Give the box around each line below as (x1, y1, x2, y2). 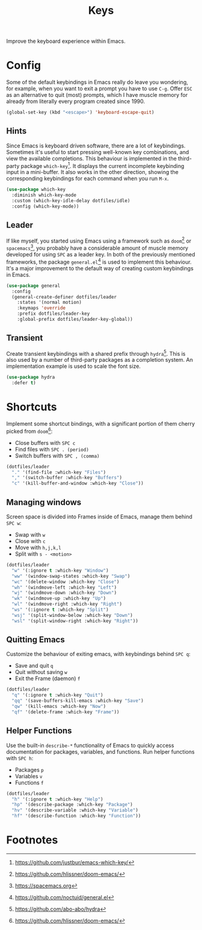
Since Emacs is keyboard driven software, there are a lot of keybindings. (6, 142, 186, 149)
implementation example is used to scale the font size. (6, 362, 141, 370)
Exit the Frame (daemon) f (14, 675, 81, 682)
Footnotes (6, 833, 58, 847)
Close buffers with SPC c (14, 439, 76, 446)
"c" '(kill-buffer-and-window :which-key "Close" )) (11, 480, 144, 486)
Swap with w (14, 531, 46, 538)
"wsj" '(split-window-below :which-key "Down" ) (11, 612, 133, 618)
